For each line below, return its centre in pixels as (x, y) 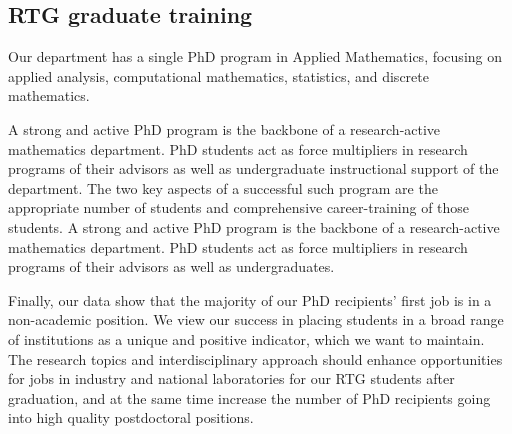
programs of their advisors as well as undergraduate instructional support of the (253, 168)
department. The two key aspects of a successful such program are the (223, 187)
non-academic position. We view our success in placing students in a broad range (256, 319)
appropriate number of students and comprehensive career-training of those (239, 207)
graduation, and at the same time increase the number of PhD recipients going (249, 397)
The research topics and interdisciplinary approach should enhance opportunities (255, 358)
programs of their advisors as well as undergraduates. (171, 266)
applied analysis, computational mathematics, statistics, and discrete (218, 75)
